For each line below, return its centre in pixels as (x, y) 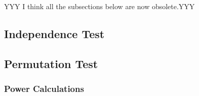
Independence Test (54, 33)
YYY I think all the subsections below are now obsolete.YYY (99, 6)
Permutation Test (51, 63)
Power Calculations (44, 89)
